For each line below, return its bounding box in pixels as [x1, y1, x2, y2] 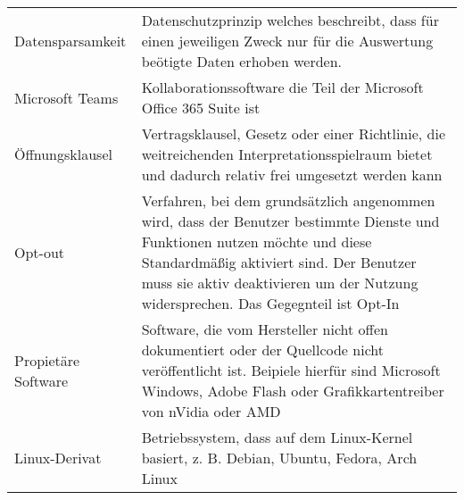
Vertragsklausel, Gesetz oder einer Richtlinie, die [141, 123, 446, 144]
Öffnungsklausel [14, 144, 112, 164]
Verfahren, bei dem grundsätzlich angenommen [141, 190, 435, 211]
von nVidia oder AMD [141, 401, 281, 421]
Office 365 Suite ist [141, 97, 261, 118]
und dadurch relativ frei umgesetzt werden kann [141, 164, 443, 185]
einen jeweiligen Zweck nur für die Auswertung [141, 30, 434, 51]
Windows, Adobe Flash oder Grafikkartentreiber [141, 380, 444, 401]
